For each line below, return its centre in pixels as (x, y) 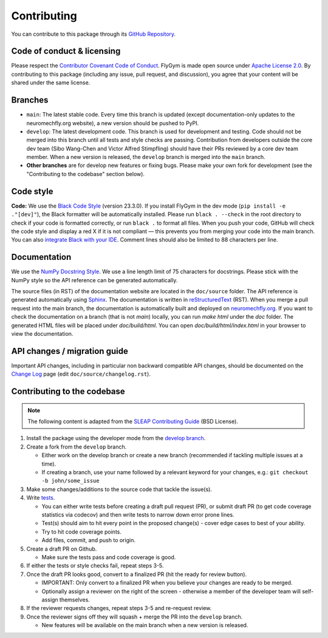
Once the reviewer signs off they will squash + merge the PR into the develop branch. (135, 617)
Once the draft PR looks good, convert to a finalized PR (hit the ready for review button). (137, 574)
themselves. (75, 599)
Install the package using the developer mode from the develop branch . (116, 438)
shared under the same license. (51, 83)
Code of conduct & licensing (66, 51)
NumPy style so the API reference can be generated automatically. (94, 280)
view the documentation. (42, 333)
